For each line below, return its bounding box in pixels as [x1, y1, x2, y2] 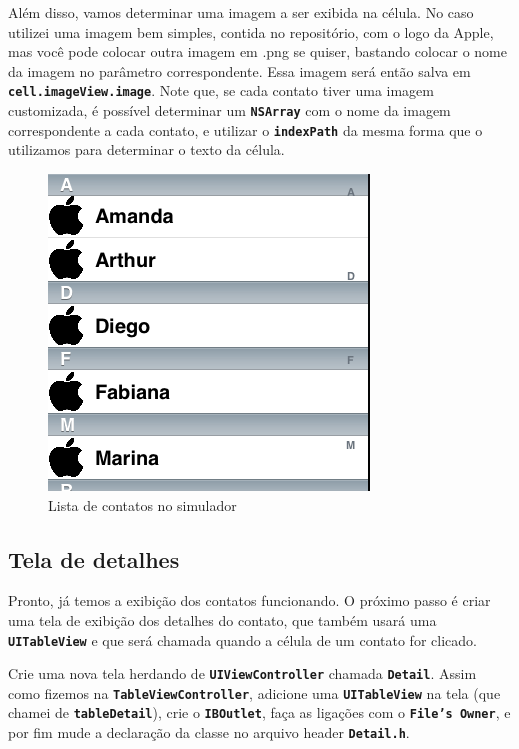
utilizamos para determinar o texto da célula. [8, 139, 285, 160]
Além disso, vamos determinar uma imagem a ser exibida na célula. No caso [8, 2, 474, 22]
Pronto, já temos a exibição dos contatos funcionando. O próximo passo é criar [8, 590, 491, 611]
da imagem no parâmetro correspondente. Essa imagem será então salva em [8, 60, 471, 81]
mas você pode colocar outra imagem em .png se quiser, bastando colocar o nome [8, 41, 507, 62]
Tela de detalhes [8, 543, 180, 574]
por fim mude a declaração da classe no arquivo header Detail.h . [8, 722, 410, 743]
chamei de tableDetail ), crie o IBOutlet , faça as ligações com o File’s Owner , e [8, 702, 511, 723]
